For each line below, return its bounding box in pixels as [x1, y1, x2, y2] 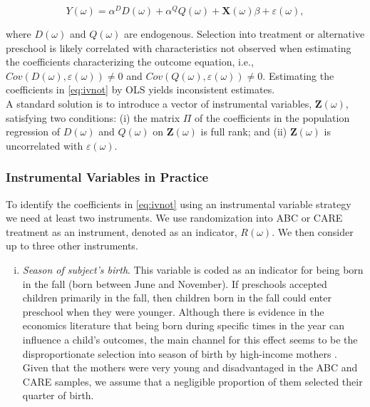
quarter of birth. [22, 388, 94, 403]
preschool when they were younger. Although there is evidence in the [22, 304, 324, 319]
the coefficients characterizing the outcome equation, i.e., [6, 54, 254, 69]
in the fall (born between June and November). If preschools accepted [22, 276, 327, 291]
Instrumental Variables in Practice [6, 168, 209, 186]
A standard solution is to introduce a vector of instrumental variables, [6, 96, 312, 111]
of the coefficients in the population [195, 110, 350, 125]
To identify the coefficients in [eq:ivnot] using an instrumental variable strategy [6, 196, 351, 211]
